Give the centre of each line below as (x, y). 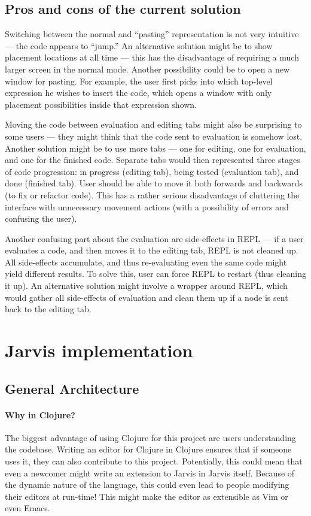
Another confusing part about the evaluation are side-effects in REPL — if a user (154, 238)
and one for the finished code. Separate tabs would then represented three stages (153, 160)
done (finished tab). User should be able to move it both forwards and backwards (154, 183)
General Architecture (72, 388)
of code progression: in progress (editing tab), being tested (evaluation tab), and (152, 171)
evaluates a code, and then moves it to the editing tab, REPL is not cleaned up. (152, 250)
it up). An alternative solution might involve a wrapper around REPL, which (146, 286)
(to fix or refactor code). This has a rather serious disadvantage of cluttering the (152, 194)
